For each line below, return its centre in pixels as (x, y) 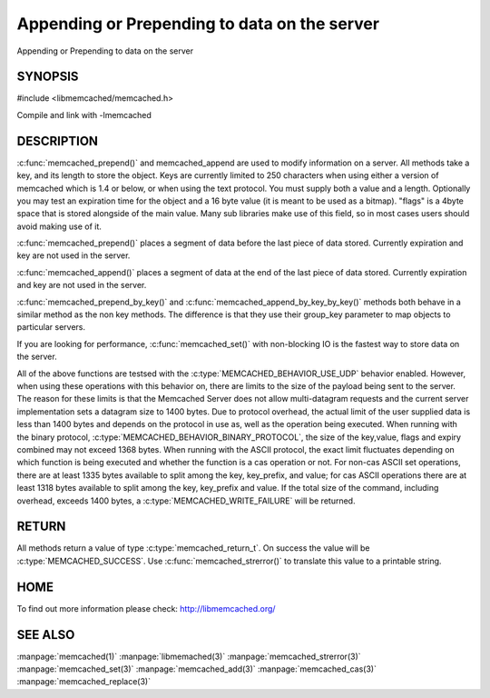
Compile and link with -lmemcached (84, 115)
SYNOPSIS (48, 77)
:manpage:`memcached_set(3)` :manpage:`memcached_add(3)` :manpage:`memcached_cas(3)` (196, 669)
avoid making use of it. (59, 226)
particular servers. (51, 327)
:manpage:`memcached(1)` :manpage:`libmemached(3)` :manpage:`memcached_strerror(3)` (189, 656)
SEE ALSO (46, 635)
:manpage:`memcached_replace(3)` (84, 682)
